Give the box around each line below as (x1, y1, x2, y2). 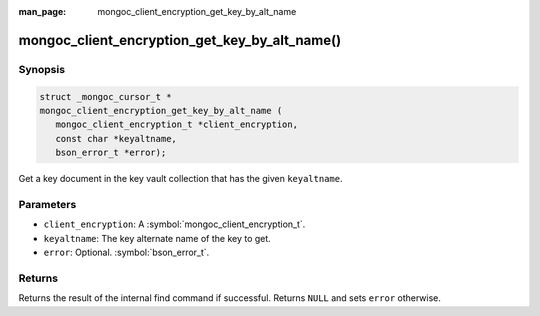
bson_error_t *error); (55, 147, 167, 159)
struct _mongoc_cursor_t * (39, 91, 172, 102)
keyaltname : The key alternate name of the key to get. (43, 232, 272, 244)
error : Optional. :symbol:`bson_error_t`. (43, 246, 210, 259)
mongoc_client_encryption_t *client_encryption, (55, 119, 299, 130)
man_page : (18, 6, 67, 17)
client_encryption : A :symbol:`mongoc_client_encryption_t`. (43, 218, 306, 230)
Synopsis (18, 62, 65, 76)
